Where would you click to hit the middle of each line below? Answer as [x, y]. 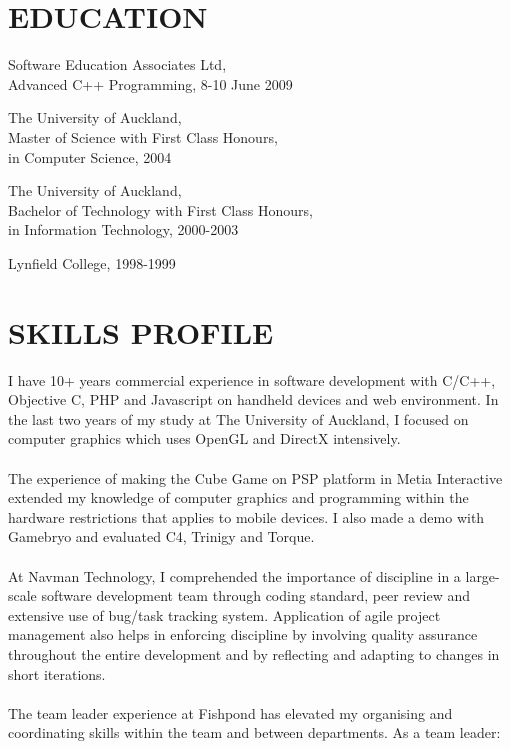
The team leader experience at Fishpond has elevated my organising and [230, 712]
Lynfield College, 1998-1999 [92, 262]
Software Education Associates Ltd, [117, 64]
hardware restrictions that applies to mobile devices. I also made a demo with [246, 516]
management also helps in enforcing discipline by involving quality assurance [243, 634]
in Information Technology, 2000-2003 [123, 229]
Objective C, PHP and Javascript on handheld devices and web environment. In [253, 399]
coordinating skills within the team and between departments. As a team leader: [254, 732]
